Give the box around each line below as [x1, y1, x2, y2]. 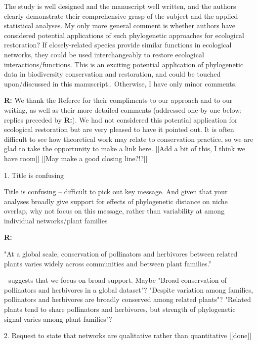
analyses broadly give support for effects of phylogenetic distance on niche [4, 196, 228, 206]
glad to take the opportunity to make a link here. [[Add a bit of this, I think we [4, 143, 245, 154]
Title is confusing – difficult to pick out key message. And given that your [4, 186, 228, 197]
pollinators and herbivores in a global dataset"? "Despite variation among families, [4, 284, 253, 295]
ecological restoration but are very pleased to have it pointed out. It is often [4, 124, 234, 134]
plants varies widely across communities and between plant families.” [4, 258, 212, 268]
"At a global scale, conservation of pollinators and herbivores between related [4, 249, 238, 259]
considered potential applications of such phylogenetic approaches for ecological [4, 30, 244, 40]
